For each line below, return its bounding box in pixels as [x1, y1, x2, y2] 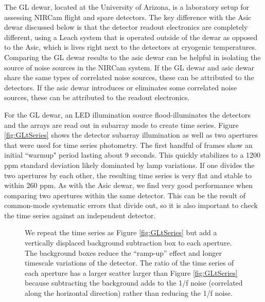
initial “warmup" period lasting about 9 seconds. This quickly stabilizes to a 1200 [4, 149, 261, 160]
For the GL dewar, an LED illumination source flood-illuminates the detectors [4, 109, 251, 120]
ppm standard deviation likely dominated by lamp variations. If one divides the [4, 159, 255, 170]
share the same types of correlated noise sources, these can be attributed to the [4, 72, 254, 83]
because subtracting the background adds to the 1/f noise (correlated [25, 277, 243, 288]
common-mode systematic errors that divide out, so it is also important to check [4, 200, 258, 211]
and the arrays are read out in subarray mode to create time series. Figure [4, 119, 239, 130]
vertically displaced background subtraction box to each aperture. [25, 237, 232, 248]
